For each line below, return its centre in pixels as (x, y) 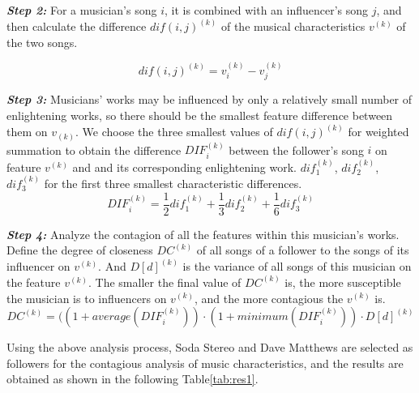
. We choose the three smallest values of (174, 132)
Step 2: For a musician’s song (82, 10)
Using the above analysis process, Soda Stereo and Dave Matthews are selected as (210, 347)
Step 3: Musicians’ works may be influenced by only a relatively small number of (209, 99)
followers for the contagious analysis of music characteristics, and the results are (205, 363)
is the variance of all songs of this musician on (297, 266)
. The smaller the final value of (165, 282)
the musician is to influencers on (87, 298)
